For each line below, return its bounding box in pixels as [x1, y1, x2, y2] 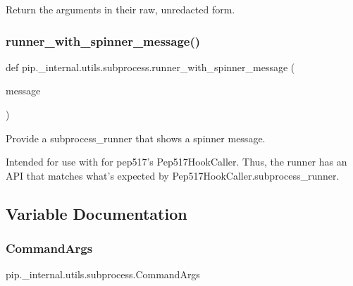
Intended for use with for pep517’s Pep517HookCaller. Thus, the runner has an [6, 154, 347, 169]
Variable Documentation [6, 202, 187, 224]
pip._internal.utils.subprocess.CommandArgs [6, 267, 200, 282]
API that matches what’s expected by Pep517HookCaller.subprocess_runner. [6, 168, 340, 182]
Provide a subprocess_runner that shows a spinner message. [6, 130, 266, 145]
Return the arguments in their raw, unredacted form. [6, 2, 235, 16]
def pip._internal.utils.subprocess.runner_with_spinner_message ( [6, 59, 295, 74]
